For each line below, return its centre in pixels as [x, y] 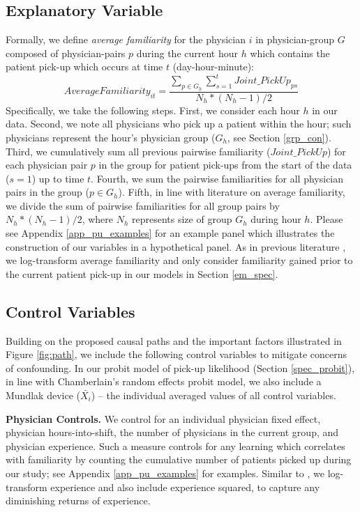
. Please [327, 219]
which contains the [290, 53]
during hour [276, 219]
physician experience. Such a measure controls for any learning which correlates [175, 445]
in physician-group [295, 39]
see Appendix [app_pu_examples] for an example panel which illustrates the [170, 233]
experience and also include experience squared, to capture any [185, 487]
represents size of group [182, 219]
